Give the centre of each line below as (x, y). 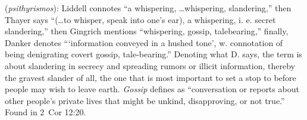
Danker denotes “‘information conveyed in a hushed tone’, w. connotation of (144, 42)
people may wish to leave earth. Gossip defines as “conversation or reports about (152, 89)
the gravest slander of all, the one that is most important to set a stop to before (151, 77)
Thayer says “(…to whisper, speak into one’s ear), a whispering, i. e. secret (140, 19)
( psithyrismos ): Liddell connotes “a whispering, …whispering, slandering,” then (148, 8)
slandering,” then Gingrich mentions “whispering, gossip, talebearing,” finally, (147, 31)
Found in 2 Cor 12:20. (46, 112)
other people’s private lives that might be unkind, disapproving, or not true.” (145, 100)
